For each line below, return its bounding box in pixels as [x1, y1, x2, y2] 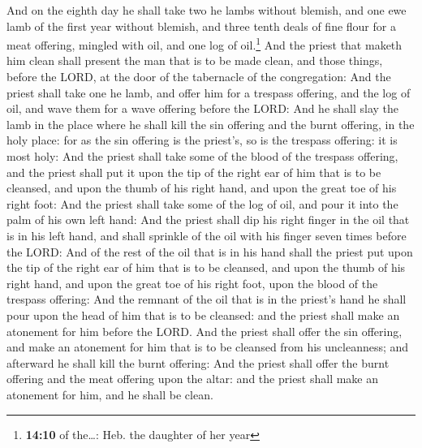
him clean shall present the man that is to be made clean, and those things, [6, 52, 383, 69]
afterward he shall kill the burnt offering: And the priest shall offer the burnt [6, 354, 390, 371]
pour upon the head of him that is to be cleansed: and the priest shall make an [6, 306, 400, 323]
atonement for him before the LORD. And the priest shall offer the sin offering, [6, 322, 403, 339]
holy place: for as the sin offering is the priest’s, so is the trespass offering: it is [6, 131, 398, 149]
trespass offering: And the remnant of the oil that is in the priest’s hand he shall [6, 291, 407, 308]
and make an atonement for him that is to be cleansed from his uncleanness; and [6, 338, 409, 355]
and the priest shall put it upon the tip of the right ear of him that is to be [6, 163, 381, 180]
